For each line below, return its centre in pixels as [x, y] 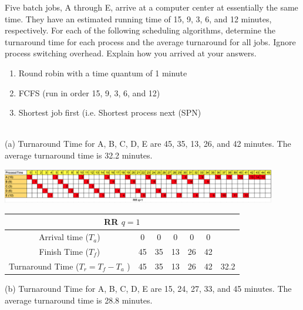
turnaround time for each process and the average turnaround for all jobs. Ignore [150, 41]
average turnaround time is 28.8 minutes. [79, 300]
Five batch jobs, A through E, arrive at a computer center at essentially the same [151, 7]
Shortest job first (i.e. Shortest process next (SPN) [110, 112]
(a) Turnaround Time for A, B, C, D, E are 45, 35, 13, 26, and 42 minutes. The [148, 144]
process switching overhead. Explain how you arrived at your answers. [131, 53]
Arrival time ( [64, 237]
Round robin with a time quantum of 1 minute [103, 73]
